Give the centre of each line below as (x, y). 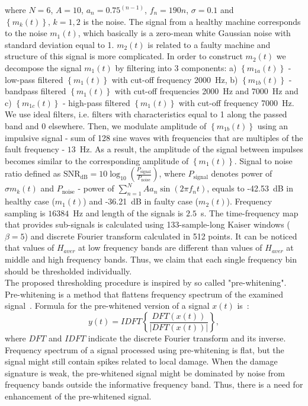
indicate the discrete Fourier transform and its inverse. (187, 338)
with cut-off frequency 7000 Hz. (236, 102)
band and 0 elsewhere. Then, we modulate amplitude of (106, 125)
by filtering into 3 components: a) (176, 67)
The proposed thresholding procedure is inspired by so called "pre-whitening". (146, 282)
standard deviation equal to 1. (60, 44)
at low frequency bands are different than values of (170, 247)
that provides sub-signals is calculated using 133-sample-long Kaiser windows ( (147, 224)
